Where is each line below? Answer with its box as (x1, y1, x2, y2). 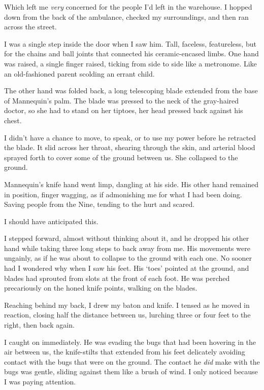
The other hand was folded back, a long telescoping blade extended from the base (4, 85, 258, 96)
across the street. (4, 21, 57, 32)
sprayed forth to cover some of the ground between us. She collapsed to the (4, 152, 238, 162)
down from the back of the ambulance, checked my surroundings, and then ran (4, 11, 249, 22)
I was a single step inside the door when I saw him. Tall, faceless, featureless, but (4, 38, 256, 49)
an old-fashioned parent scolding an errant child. (4, 68, 155, 79)
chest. (4, 115, 22, 125)
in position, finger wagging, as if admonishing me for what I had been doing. (4, 189, 242, 199)
